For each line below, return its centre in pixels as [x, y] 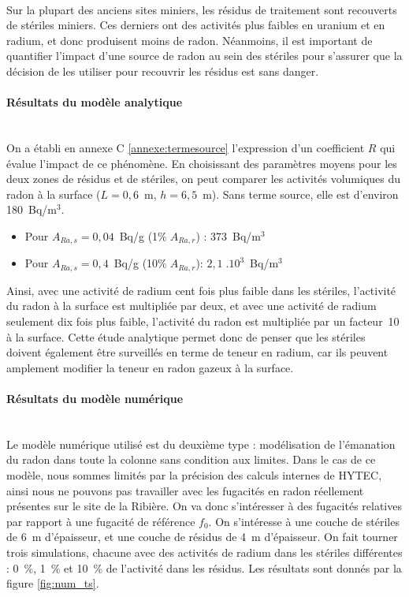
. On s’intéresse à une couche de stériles [304, 521]
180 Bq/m [32, 209]
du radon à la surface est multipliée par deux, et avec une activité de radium [191, 306]
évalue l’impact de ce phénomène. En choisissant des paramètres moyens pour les [202, 163]
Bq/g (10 [136, 263]
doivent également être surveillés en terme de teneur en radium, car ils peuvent [197, 352]
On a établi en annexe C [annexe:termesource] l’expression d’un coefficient [186, 147]
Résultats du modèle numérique [95, 398]
